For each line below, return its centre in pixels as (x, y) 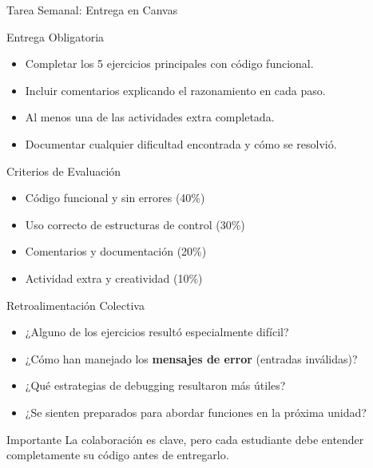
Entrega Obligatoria (56, 36)
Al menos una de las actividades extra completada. (150, 117)
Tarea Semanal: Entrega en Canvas (92, 10)
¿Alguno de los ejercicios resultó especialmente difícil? (157, 332)
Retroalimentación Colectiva (75, 305)
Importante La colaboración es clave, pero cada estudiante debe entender (185, 439)
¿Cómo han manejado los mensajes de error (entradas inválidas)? (191, 358)
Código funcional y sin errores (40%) (115, 198)
